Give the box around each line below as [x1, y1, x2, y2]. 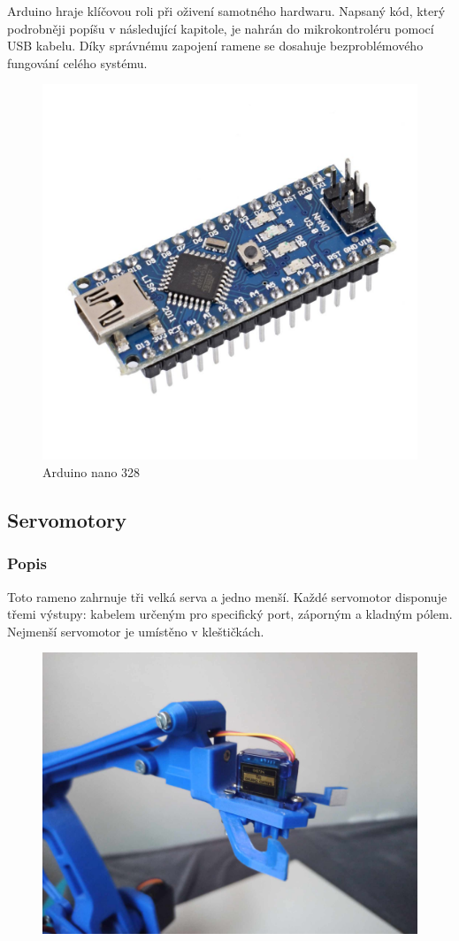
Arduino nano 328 [42, 462, 141, 481]
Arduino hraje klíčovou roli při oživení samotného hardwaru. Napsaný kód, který [7, 2, 446, 19]
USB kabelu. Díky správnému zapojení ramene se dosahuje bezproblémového [7, 36, 424, 55]
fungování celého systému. [7, 53, 148, 72]
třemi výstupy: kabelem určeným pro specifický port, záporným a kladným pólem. [7, 605, 453, 623]
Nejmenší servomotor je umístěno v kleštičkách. [7, 621, 264, 640]
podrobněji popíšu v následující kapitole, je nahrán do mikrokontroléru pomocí [7, 19, 434, 37]
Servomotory [7, 505, 126, 533]
